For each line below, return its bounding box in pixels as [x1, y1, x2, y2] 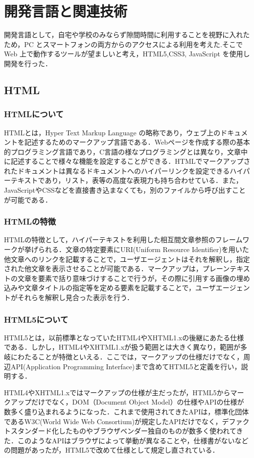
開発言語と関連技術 [4, 1, 128, 21]
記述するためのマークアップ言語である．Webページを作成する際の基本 [24, 137, 250, 147]
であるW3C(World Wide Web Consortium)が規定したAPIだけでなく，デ [4, 416, 229, 426]
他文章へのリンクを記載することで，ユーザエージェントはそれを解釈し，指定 [4, 254, 250, 264]
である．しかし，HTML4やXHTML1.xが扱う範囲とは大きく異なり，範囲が [4, 342, 241, 352]
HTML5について [4, 313, 69, 325]
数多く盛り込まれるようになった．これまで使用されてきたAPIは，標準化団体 [4, 407, 249, 416]
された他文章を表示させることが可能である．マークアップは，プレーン [4, 263, 230, 274]
